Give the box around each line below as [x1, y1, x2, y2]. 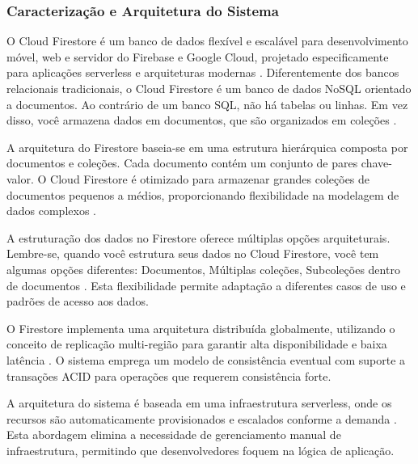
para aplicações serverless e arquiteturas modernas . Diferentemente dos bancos [6, 64, 399, 81]
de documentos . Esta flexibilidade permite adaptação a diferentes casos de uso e [6, 276, 406, 293]
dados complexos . [6, 202, 96, 219]
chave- [361, 154, 392, 171]
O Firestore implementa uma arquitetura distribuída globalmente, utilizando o [6, 319, 395, 336]
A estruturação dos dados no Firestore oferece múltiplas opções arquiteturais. [6, 229, 391, 246]
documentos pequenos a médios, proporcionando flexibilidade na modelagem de [6, 186, 399, 203]
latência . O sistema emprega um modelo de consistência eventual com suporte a [6, 351, 406, 368]
